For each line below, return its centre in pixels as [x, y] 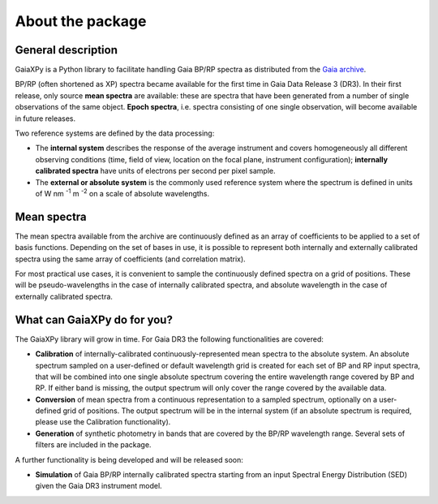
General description [66, 50]
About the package [81, 21]
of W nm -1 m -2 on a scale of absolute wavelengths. [122, 193]
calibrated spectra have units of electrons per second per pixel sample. [155, 171]
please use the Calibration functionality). [103, 422]
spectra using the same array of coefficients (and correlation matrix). [131, 259]
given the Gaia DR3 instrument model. [99, 486]
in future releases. [45, 118]
